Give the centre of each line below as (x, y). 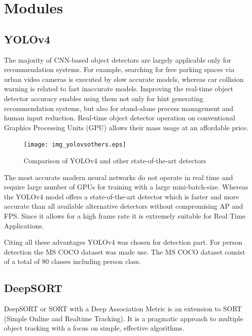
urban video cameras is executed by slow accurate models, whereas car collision (124, 79)
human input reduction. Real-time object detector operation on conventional (120, 118)
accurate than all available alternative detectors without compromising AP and (124, 206)
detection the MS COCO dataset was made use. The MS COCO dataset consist (125, 251)
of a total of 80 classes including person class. (72, 261)
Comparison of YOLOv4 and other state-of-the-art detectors (115, 160)
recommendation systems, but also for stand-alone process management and (119, 108)
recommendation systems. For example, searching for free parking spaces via (119, 69)
